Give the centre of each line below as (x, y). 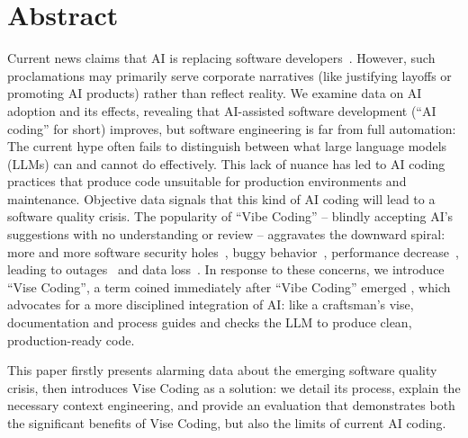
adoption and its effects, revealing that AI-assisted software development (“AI (222, 110)
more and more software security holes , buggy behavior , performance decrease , (233, 251)
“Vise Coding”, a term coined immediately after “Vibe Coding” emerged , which (229, 286)
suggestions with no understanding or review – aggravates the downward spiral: (226, 234)
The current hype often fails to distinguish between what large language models (227, 146)
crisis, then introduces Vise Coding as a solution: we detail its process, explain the (234, 387)
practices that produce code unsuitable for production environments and (207, 181)
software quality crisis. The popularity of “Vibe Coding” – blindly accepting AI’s (230, 216)
